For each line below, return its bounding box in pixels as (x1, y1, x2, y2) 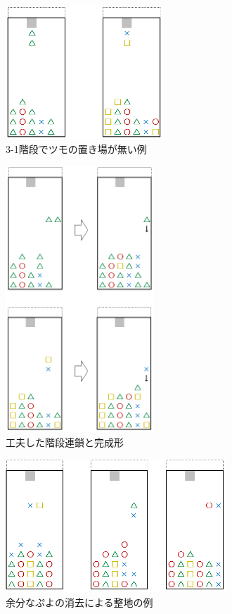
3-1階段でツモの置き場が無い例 (6, 141, 147, 156)
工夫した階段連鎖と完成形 (6, 434, 124, 449)
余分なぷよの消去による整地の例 (6, 594, 153, 609)
